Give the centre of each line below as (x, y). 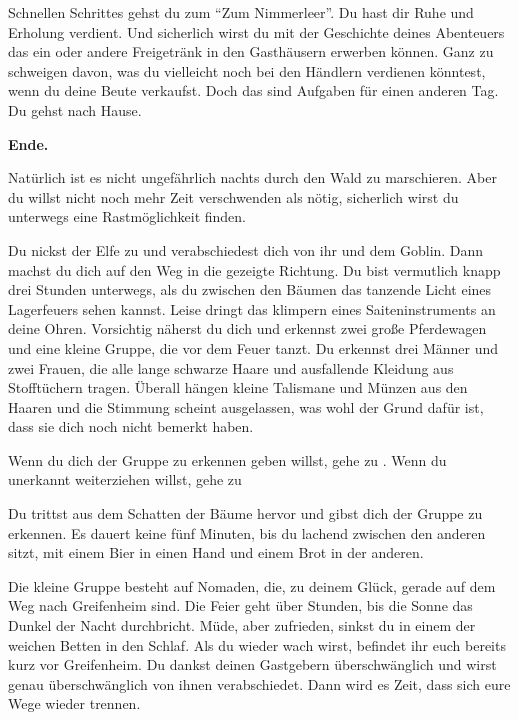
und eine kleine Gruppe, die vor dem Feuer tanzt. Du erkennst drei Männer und (253, 347)
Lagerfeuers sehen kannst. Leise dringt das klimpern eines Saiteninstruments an (252, 308)
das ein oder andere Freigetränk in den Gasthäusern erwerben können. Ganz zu (251, 51)
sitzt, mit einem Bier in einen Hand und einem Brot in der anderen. (216, 552)
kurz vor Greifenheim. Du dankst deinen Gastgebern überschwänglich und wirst (252, 664)
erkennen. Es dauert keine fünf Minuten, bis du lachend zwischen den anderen (247, 532)
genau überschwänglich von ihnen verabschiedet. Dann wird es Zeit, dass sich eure (259, 683)
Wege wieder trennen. (74, 703)
